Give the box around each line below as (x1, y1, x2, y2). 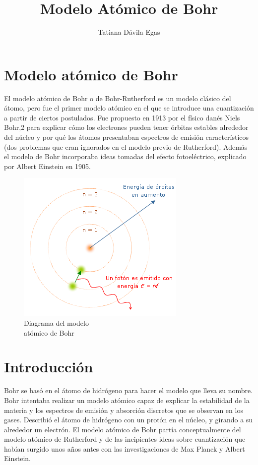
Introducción (4, 356, 93, 377)
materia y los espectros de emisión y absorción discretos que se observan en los (4, 405, 243, 415)
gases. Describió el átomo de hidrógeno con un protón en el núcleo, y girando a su (4, 414, 253, 425)
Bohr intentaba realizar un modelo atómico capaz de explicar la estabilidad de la (4, 395, 250, 405)
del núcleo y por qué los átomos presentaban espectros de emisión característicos (4, 132, 249, 142)
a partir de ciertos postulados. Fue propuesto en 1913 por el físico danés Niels (4, 112, 240, 122)
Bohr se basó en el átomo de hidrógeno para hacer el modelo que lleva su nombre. (4, 385, 253, 396)
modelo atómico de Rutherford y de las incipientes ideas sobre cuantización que (4, 434, 246, 444)
